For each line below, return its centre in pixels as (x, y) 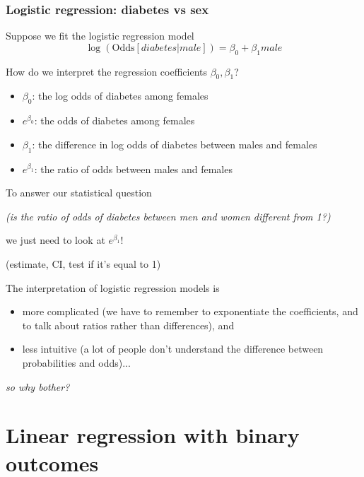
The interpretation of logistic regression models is (113, 287)
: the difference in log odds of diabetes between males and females (175, 144)
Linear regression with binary (153, 435)
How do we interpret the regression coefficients (106, 71)
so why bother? (38, 386)
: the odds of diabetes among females (115, 120)
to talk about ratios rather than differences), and (128, 325)
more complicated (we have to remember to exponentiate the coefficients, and (190, 311)
